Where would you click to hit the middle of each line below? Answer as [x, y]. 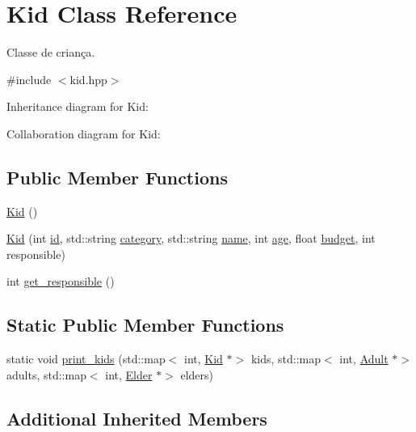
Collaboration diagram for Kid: [84, 133]
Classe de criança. [51, 52]
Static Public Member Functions [145, 325]
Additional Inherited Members [137, 418]
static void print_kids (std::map [86, 359]
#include [29, 79]
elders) [197, 374]
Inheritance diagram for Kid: [78, 106]
